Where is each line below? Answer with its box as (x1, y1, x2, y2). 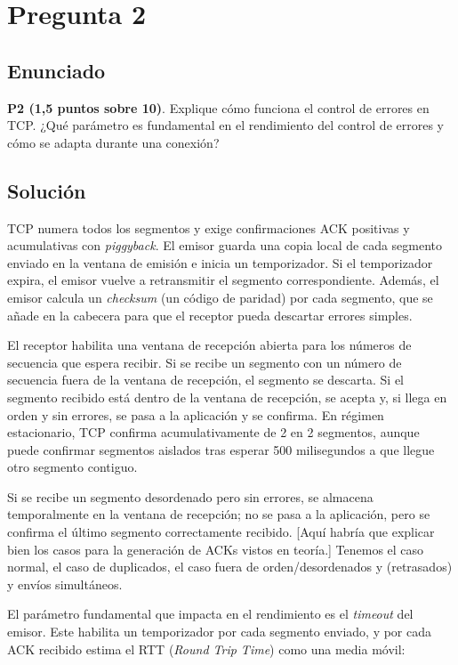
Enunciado (7, 56, 106, 84)
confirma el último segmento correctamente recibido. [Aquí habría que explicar (7, 523, 435, 541)
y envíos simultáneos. (7, 574, 123, 593)
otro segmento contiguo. (7, 458, 138, 476)
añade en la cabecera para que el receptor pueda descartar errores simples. (7, 305, 413, 324)
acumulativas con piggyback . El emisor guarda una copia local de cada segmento (7, 236, 443, 255)
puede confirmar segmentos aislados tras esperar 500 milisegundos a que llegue (7, 440, 435, 458)
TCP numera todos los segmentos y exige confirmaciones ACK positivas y (7, 218, 410, 237)
